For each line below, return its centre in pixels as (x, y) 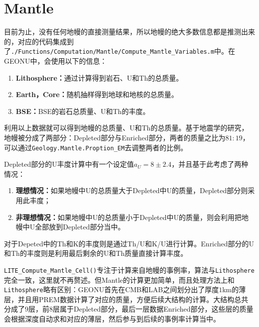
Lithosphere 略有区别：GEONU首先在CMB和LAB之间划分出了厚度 (112, 289)
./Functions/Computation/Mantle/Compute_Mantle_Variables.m (113, 52)
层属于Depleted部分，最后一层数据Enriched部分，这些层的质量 (153, 309)
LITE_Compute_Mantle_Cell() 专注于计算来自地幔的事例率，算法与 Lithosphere (129, 270)
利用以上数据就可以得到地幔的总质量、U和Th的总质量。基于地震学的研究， (126, 128)
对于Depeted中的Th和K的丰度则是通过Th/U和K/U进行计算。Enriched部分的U (129, 243)
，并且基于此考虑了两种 (210, 164)
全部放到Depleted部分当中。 (80, 227)
